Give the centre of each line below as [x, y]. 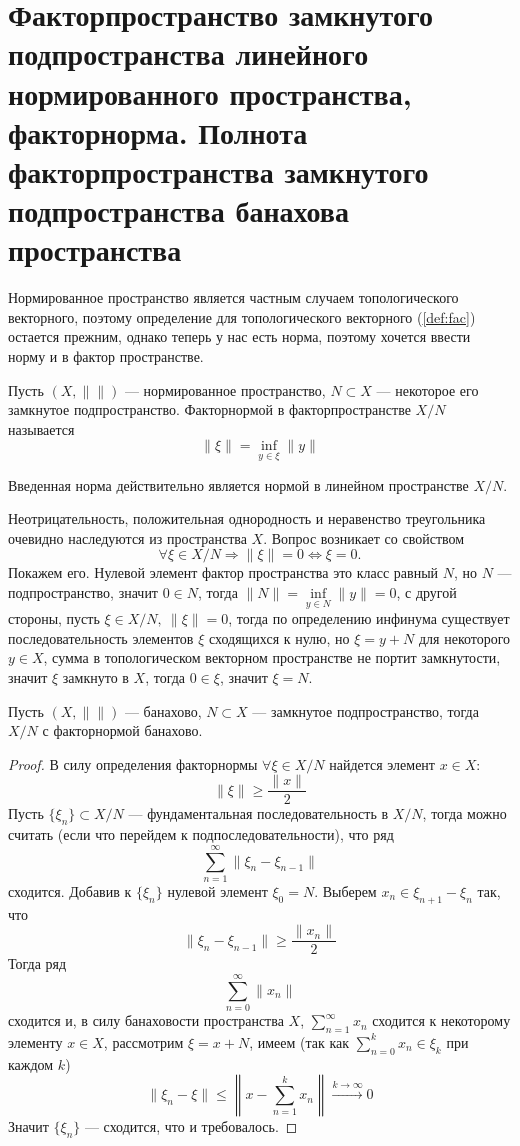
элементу [35, 1041]
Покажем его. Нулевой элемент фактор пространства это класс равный [223, 572]
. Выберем [345, 890]
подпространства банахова [178, 210]
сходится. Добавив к [70, 890]
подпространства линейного [188, 53]
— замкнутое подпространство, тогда [365, 710]
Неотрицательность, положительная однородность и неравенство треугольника [247, 518]
